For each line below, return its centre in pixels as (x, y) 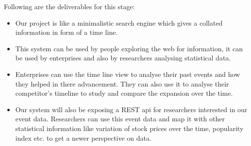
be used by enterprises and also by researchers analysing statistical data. (123, 58)
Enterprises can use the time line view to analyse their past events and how (128, 74)
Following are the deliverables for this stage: (69, 6)
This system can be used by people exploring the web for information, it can (129, 48)
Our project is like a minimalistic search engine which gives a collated (119, 22)
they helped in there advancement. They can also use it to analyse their (122, 83)
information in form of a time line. (67, 32)
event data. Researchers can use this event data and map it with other (120, 119)
